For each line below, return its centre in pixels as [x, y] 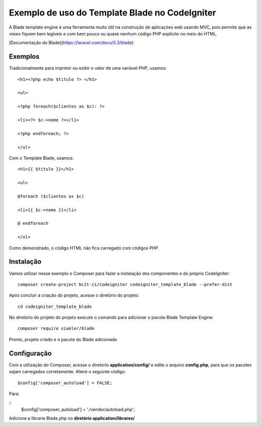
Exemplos [24, 56]
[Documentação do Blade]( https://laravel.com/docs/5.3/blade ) [71, 43]
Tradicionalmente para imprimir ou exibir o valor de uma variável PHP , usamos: [88, 68]
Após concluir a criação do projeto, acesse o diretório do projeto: [74, 295]
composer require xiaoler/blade [56, 329]
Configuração [30, 353]
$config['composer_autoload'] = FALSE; [65, 383]
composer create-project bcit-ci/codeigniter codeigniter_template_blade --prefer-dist [125, 284]
